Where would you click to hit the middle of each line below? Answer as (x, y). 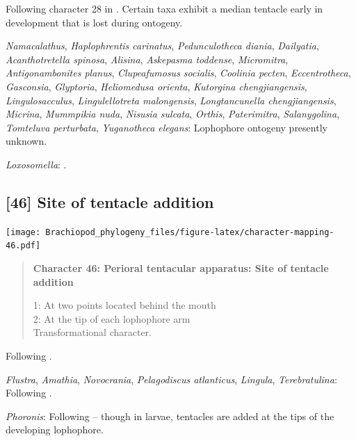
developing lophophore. (55, 430)
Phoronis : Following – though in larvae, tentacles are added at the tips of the (170, 416)
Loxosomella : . (36, 164)
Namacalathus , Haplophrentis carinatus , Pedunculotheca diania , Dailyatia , (162, 46)
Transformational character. (92, 332)
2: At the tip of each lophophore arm (112, 318)
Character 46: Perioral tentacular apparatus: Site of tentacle (181, 268)
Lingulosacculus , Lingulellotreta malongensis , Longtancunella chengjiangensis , (171, 100)
